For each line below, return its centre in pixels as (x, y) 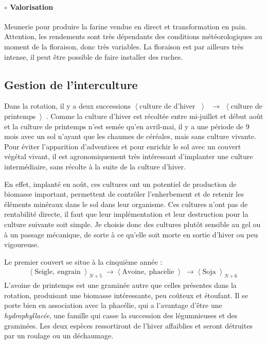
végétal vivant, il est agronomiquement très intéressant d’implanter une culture (129, 156)
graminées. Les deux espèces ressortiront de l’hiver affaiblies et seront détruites (128, 325)
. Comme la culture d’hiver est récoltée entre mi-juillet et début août (155, 116)
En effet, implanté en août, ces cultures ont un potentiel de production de (120, 184)
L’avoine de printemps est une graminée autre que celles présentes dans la (120, 285)
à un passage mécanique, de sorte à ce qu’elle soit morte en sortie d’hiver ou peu (131, 234)
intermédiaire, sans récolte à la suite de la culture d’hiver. (95, 166)
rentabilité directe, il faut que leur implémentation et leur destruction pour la (126, 214)
